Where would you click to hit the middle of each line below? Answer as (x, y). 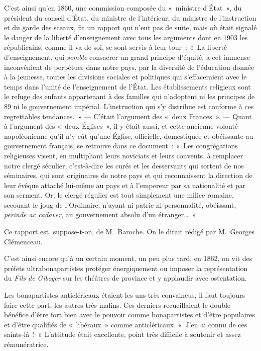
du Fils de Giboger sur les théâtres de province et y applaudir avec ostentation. (125, 278)
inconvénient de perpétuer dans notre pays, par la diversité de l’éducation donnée (129, 67)
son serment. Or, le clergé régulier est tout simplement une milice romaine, (119, 195)
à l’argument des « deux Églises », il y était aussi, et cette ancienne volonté (121, 126)
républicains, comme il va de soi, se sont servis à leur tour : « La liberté (116, 47)
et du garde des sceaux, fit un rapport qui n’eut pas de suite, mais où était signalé (130, 27)
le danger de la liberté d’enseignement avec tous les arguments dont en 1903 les (126, 37)
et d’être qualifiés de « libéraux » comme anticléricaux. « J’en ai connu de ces (126, 324)
